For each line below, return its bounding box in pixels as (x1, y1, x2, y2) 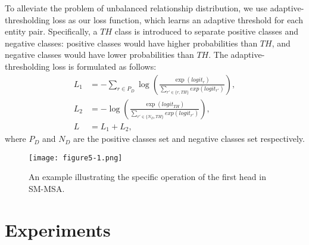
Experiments (5, 217, 111, 241)
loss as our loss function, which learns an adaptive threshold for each (52, 13, 303, 26)
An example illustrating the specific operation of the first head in (29, 170, 266, 183)
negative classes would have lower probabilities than (5, 48, 194, 61)
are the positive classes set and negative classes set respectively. (73, 132, 305, 145)
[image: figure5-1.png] (29, 153, 123, 162)
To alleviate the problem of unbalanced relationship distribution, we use (5, 2, 267, 14)
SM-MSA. (29, 182, 65, 194)
